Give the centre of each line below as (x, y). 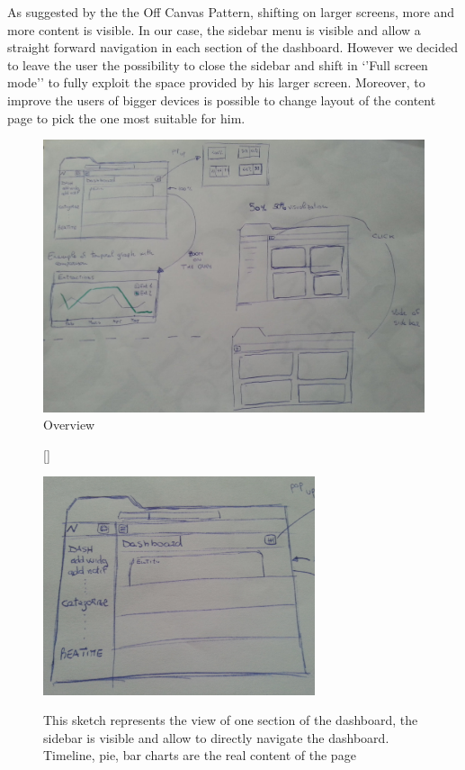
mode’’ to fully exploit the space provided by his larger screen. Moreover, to (216, 82)
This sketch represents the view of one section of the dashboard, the (231, 720)
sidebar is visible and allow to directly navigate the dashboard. (216, 737)
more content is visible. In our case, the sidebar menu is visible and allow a (214, 29)
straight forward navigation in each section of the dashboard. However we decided (232, 47)
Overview (69, 425)
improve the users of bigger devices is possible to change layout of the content (222, 100)
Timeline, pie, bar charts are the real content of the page (200, 755)
